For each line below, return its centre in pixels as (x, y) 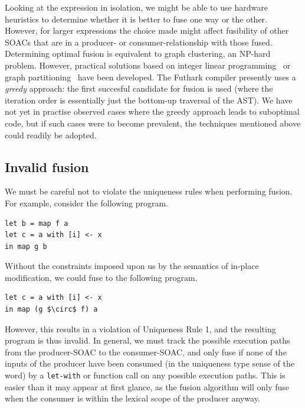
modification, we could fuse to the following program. (101, 277)
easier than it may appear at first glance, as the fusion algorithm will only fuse (147, 386)
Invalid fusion (47, 166)
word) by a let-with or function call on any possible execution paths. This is (145, 375)
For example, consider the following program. (86, 203)
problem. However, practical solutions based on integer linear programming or (148, 65)
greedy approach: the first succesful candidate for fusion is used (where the (139, 88)
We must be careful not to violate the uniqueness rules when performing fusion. (149, 191)
